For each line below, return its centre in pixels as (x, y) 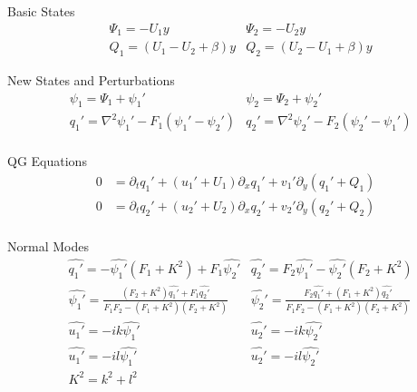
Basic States (41, 11)
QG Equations (47, 161)
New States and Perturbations (91, 79)
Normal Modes (48, 246)
